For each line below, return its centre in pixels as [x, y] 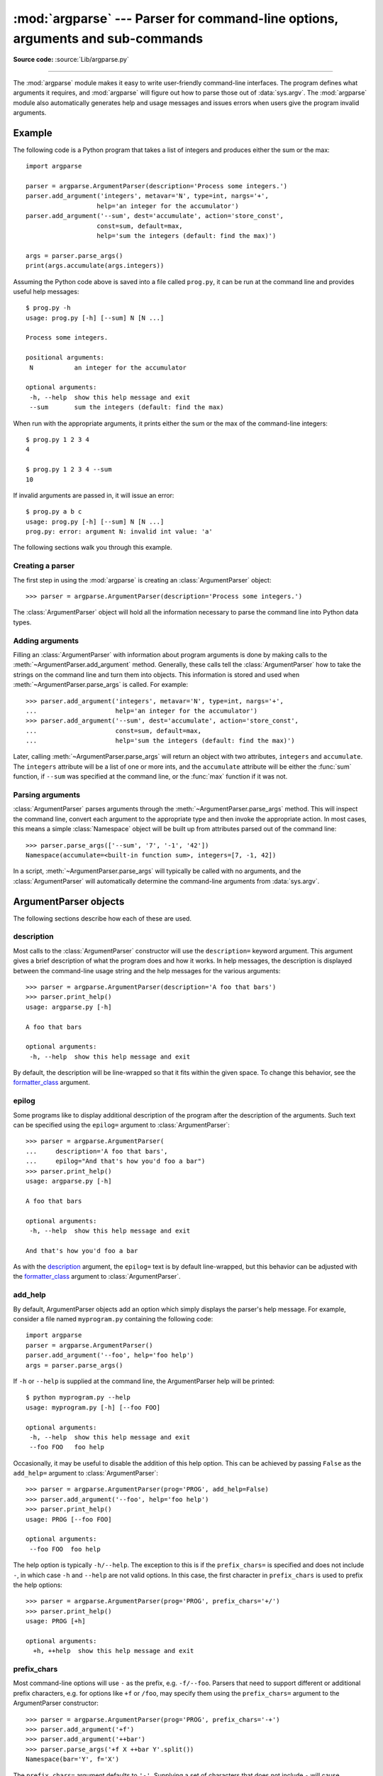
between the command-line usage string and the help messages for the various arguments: [147, 970]
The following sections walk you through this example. [93, 548]
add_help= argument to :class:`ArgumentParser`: [86, 1473]
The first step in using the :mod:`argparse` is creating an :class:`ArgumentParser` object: [142, 580]
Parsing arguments [47, 795]
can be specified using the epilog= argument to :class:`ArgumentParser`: [122, 1125]
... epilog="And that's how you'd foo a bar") [116, 1161]
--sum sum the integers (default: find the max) [127, 407]
